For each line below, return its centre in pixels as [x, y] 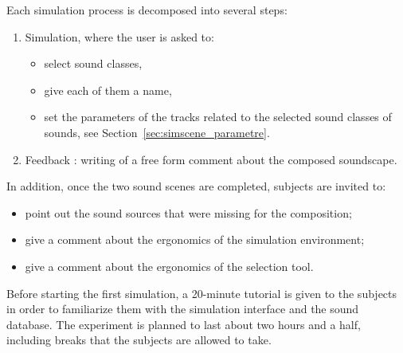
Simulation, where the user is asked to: [119, 36]
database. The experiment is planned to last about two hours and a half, [184, 324]
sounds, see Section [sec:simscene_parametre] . [157, 132]
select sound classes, [93, 63]
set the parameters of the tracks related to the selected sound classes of [218, 117]
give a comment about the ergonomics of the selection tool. [169, 266]
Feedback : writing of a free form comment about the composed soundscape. [211, 159]
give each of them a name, [108, 90]
